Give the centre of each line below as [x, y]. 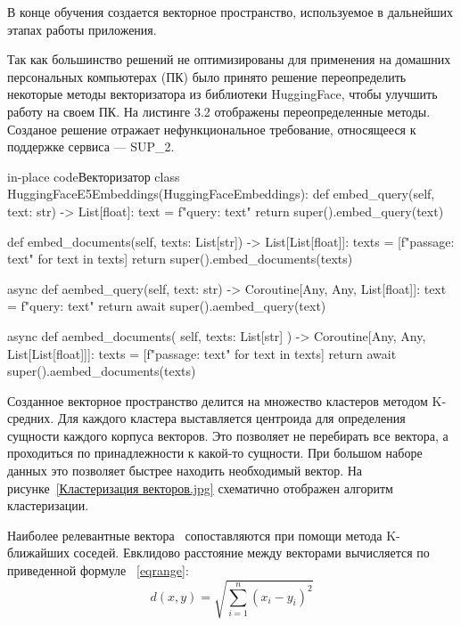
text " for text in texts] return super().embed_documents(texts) [180, 259]
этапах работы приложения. [82, 29]
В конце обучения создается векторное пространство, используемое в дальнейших [230, 12]
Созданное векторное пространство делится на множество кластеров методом [218, 400]
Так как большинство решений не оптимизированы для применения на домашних [229, 59]
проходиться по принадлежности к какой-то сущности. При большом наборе [215, 453]
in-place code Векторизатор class [94, 176]
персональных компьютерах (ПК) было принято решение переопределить [207, 76]
